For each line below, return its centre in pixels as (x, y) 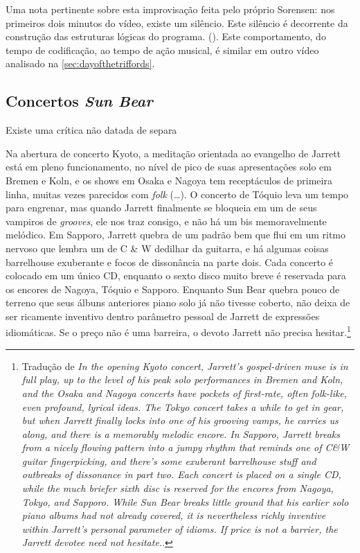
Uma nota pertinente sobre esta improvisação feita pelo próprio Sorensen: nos (170, 9)
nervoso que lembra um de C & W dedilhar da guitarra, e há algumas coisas (167, 248)
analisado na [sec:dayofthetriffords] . (80, 63)
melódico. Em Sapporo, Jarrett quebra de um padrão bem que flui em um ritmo (176, 235)
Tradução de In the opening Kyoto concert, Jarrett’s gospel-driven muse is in (185, 366)
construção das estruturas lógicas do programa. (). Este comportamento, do (166, 36)
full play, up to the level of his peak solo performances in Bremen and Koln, (182, 379)
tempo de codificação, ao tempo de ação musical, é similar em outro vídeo (162, 50)
